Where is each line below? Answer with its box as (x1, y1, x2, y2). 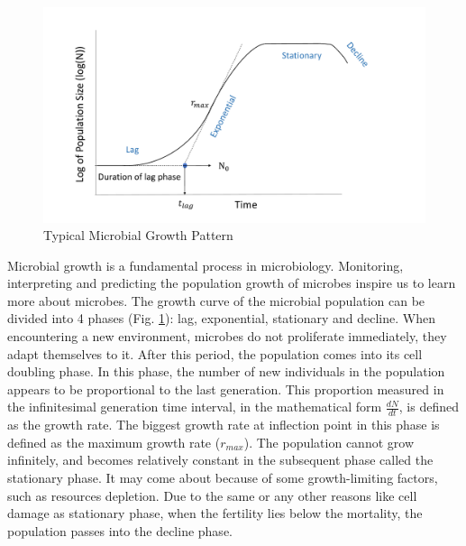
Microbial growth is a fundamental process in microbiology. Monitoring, (7, 255, 404, 274)
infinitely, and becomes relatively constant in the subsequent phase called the (7, 450, 434, 469)
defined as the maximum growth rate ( (7, 432, 221, 451)
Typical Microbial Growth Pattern (43, 226, 233, 245)
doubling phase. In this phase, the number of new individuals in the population (7, 362, 445, 381)
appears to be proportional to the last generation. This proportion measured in (7, 379, 444, 398)
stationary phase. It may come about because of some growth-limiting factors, (7, 468, 438, 487)
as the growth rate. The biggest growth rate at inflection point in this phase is (7, 415, 440, 434)
